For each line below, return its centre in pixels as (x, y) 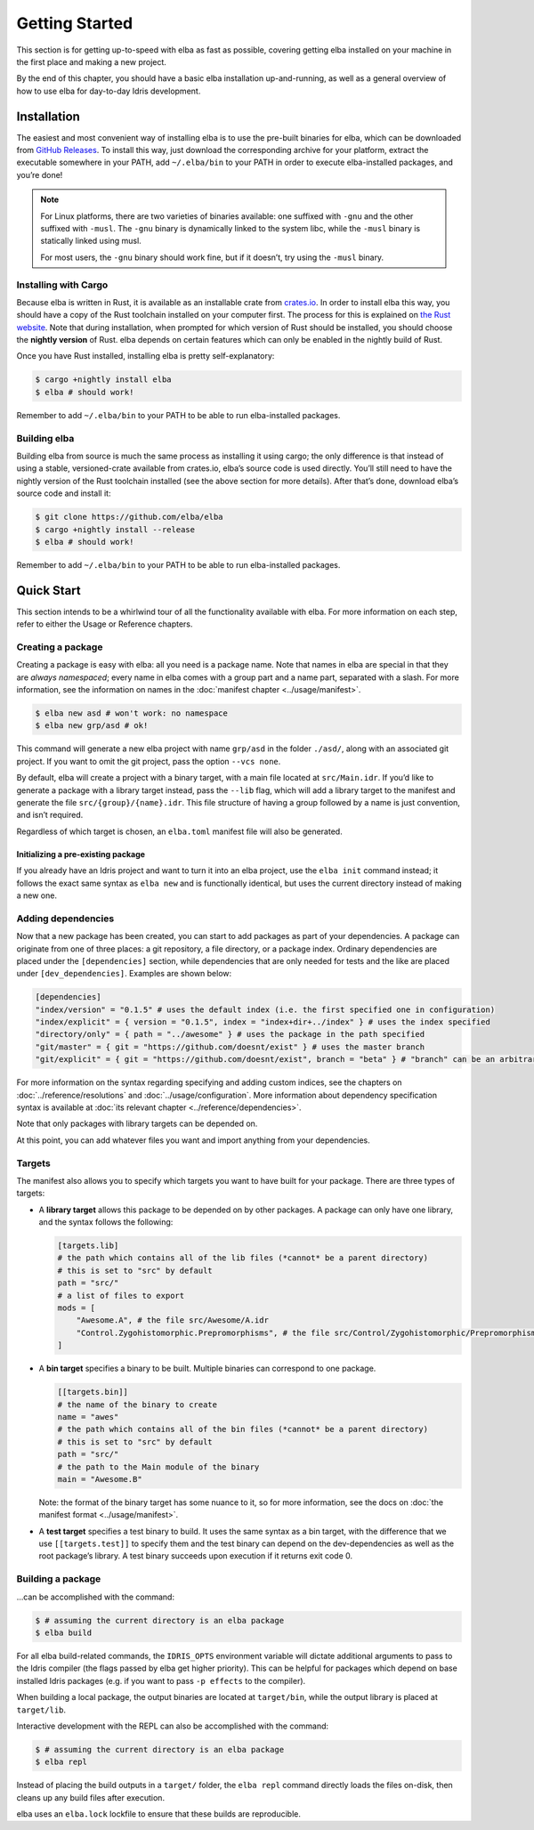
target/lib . (41, 1710)
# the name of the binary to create (138, 1405)
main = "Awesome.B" (100, 1479)
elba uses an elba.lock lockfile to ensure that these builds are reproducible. (159, 1814)
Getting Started (75, 23)
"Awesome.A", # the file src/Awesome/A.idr (172, 1320)
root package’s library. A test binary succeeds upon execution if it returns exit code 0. (196, 1556)
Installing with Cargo (62, 285)
